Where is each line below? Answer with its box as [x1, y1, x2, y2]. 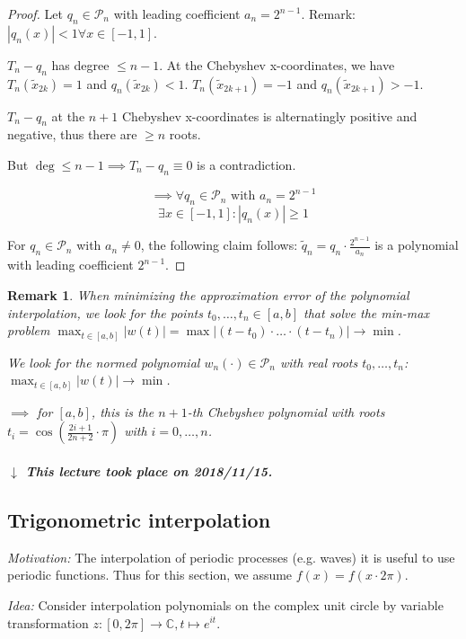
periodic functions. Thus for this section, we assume [7, 565, 293, 584]
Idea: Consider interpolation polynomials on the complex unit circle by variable [7, 595, 444, 614]
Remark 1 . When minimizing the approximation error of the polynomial [7, 285, 409, 304]
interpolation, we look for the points [7, 303, 203, 322]
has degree [51, 55, 110, 74]
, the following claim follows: [140, 235, 298, 254]
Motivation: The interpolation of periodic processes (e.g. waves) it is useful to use [7, 547, 455, 566]
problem [7, 321, 50, 340]
